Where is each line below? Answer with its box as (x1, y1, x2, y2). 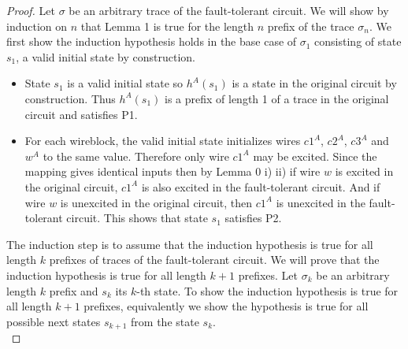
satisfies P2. (224, 210, 282, 226)
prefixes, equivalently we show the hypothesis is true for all (83, 298, 369, 314)
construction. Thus (24, 90, 116, 106)
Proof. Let (6, 2, 55, 18)
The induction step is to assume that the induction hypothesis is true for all (6, 236, 373, 252)
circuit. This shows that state (66, 210, 208, 226)
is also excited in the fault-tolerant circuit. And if (141, 178, 380, 195)
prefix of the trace (267, 17, 354, 34)
